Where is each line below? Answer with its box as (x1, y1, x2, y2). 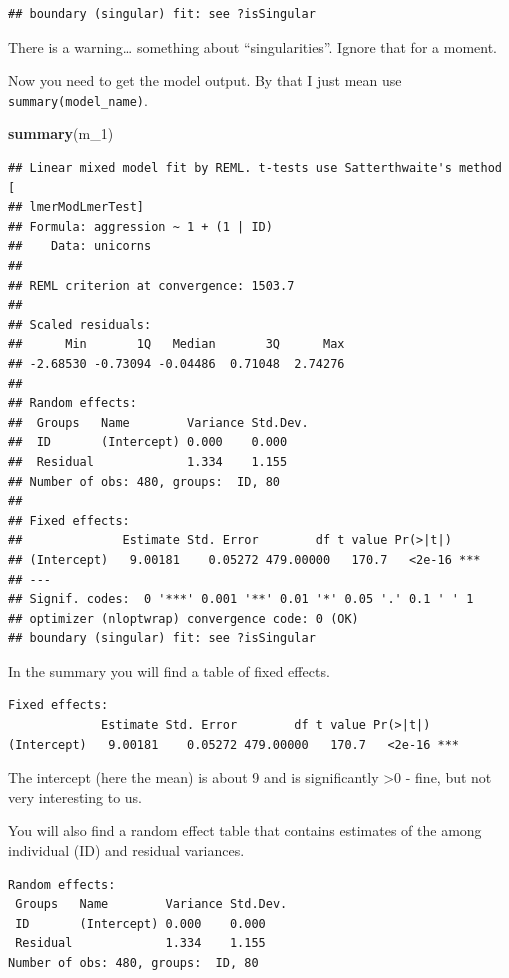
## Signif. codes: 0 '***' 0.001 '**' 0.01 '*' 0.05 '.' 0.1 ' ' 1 (8, 592, 474, 607)
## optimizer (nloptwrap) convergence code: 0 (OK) (8, 611, 359, 626)
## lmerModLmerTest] (8, 200, 145, 215)
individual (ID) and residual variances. (8, 840, 245, 861)
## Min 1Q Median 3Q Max (8, 337, 345, 352)
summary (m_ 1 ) (8, 123, 114, 144)
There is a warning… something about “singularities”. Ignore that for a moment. (8, 36, 497, 57)
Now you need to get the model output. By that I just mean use (8, 70, 402, 91)
